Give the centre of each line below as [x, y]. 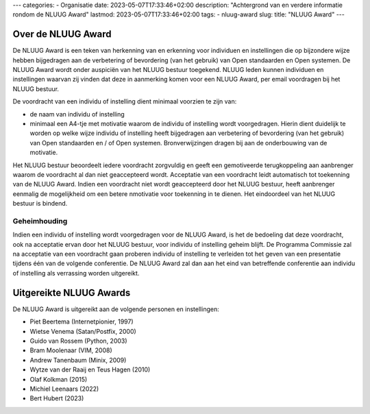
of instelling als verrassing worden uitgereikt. [76, 273]
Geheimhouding [40, 221]
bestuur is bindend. [40, 204]
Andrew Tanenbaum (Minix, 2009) [78, 360]
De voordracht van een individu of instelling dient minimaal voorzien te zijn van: [125, 101]
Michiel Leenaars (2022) [64, 389]
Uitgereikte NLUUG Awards [72, 292]
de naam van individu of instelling [77, 114]
